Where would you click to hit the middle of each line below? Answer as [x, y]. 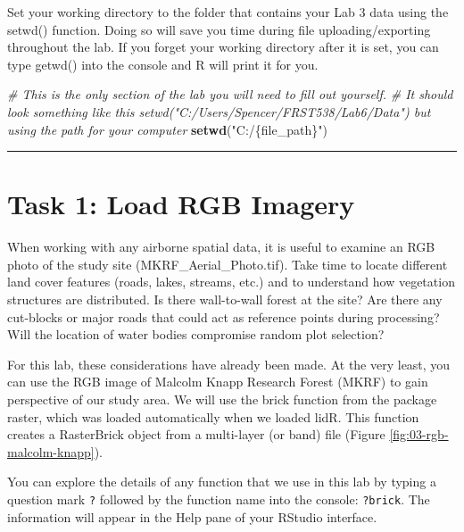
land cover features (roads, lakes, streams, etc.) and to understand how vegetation [231, 282]
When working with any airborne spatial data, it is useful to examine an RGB [221, 247]
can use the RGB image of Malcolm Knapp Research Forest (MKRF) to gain [218, 382]
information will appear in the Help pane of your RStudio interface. [192, 516]
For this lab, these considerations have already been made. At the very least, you [229, 364]
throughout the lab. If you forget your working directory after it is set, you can [223, 47]
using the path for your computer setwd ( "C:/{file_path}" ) [167, 129]
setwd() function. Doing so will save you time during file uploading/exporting [219, 29]
